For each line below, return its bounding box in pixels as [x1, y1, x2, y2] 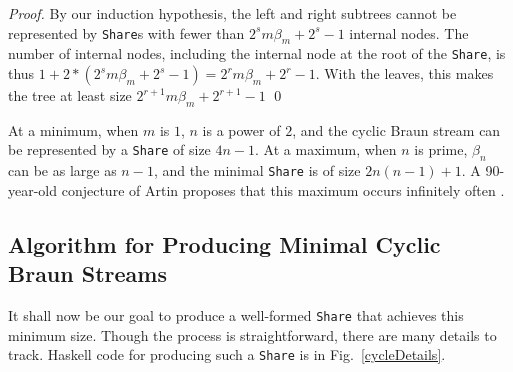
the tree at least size [8, 85, 132, 106]
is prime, [414, 139, 468, 160]
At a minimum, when [8, 119, 139, 140]
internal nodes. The [349, 22, 469, 43]
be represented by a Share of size [8, 139, 211, 160]
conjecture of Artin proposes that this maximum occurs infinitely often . [61, 179, 505, 200]
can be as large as [8, 160, 117, 181]
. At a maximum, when [255, 139, 397, 160]
